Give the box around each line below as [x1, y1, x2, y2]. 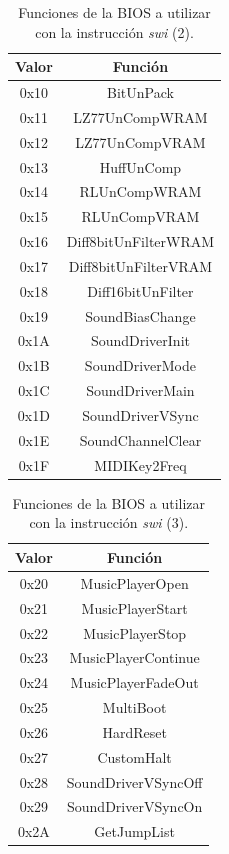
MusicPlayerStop [83, 622, 187, 643]
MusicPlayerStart [81, 597, 188, 618]
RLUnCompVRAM [81, 206, 200, 227]
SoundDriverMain [86, 380, 195, 401]
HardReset [102, 721, 167, 742]
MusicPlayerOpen [80, 572, 189, 593]
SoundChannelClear [79, 429, 202, 450]
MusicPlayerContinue [69, 647, 200, 668]
